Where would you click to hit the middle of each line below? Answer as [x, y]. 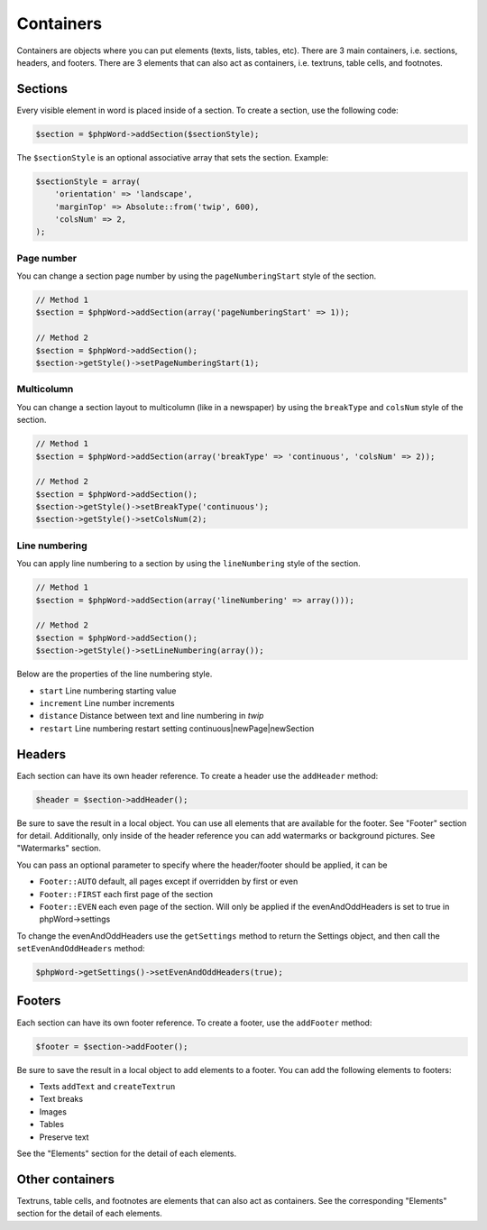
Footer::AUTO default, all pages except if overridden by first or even [169, 881]
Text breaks [61, 1099]
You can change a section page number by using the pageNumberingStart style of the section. [197, 276]
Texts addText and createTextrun [107, 1086]
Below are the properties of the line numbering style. [115, 674]
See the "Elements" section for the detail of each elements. [127, 1153]
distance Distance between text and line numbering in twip [152, 716]
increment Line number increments [107, 702]
